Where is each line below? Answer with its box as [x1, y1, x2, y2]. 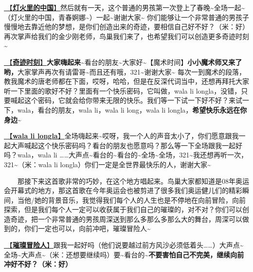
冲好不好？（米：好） [4, 259, 72, 269]
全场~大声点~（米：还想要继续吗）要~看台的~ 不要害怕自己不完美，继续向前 [4, 249, 244, 259]
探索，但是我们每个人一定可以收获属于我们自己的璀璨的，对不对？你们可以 [4, 204, 242, 214]
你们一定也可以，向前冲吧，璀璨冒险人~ [24, 223, 151, 233]
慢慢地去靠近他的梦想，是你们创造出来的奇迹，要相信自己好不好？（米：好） [4, 21, 249, 32]
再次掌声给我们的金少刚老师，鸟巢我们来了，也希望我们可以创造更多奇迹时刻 [4, 31, 249, 41]
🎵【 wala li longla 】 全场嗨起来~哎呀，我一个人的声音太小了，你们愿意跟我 [4, 131, 239, 141]
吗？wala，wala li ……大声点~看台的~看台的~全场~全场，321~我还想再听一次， [4, 150, 248, 160]
